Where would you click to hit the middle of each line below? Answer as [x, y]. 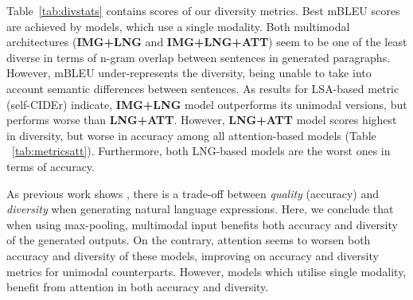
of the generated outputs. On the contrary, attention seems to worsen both [189, 240]
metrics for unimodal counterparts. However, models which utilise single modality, [206, 271]
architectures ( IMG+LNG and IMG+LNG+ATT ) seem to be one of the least [207, 42]
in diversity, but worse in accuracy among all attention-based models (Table [191, 135]
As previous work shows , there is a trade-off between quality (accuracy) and [193, 193]
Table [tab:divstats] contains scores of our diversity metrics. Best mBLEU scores [203, 10]
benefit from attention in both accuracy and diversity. [138, 287]
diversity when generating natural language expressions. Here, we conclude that [200, 209]
